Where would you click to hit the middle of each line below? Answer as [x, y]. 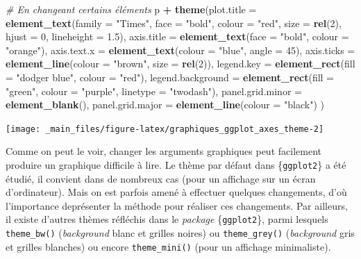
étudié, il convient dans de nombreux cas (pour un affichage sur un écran [161, 178]
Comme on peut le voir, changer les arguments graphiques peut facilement [163, 151]
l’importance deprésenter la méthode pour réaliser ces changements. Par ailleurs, [177, 205]
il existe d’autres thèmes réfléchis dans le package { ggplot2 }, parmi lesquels [167, 219]
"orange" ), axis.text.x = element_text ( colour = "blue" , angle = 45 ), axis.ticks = [180, 50]
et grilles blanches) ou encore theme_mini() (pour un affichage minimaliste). [168, 246]
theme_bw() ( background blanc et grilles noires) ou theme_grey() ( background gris [180, 233]
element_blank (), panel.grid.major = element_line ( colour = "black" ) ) [165, 105]
